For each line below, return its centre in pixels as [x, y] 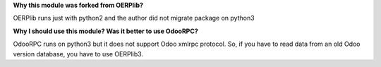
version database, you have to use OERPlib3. [78, 54]
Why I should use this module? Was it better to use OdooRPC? [106, 31]
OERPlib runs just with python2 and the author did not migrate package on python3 [134, 18]
